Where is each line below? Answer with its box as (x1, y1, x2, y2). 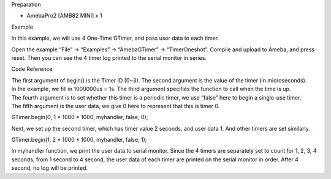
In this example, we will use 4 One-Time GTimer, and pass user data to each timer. (11, 34, 219, 42)
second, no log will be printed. (11, 164, 88, 172)
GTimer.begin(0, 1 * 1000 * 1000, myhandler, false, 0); (11, 114, 148, 121)
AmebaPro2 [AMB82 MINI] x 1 (26, 12, 102, 20)
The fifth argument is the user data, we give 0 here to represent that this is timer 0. (11, 102, 220, 109)
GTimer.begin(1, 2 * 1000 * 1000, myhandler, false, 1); (11, 136, 147, 144)
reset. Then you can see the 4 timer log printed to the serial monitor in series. (11, 54, 207, 61)
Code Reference (11, 65, 53, 73)
